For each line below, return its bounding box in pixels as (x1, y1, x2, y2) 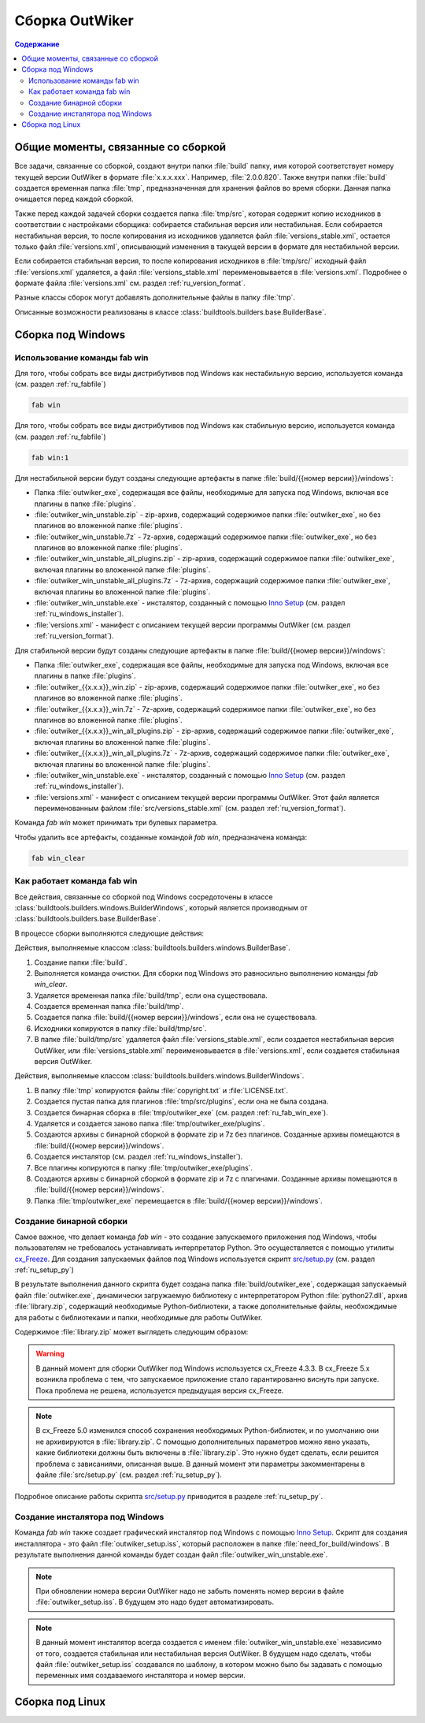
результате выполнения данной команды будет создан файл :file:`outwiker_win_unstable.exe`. (14, 1550, 328, 1560)
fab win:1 (31, 453, 69, 462)
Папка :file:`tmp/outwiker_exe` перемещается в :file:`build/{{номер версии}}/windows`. (34, 1196, 323, 1205)
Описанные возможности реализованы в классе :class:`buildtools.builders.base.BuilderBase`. (14, 307, 327, 317)
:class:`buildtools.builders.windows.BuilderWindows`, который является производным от (14, 902, 309, 912)
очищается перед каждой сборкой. (14, 194, 134, 204)
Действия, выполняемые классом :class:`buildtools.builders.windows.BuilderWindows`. (14, 1071, 305, 1081)
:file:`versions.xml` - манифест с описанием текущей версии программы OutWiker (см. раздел (34, 620, 351, 630)
